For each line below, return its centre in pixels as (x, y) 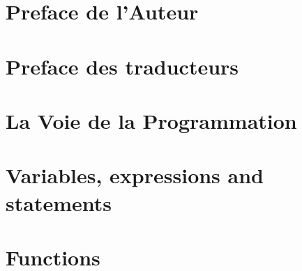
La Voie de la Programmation (151, 120)
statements (59, 202)
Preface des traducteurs (122, 66)
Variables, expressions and (135, 175)
